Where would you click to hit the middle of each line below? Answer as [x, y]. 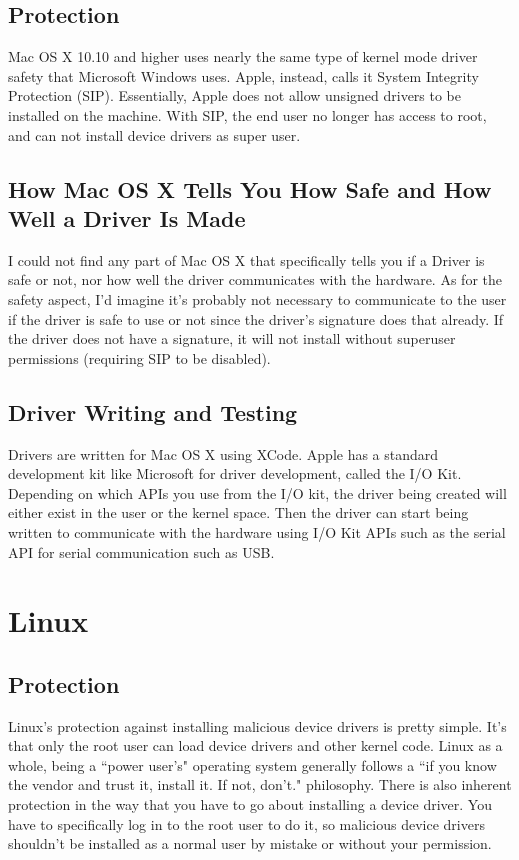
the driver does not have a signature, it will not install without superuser [232, 338]
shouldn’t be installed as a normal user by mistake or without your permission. [250, 843]
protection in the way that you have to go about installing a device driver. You [250, 804]
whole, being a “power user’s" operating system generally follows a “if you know [252, 764]
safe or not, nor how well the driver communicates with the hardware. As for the [255, 279]
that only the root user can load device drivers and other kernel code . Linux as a [255, 745]
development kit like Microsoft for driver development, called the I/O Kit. [235, 473]
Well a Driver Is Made [127, 217]
